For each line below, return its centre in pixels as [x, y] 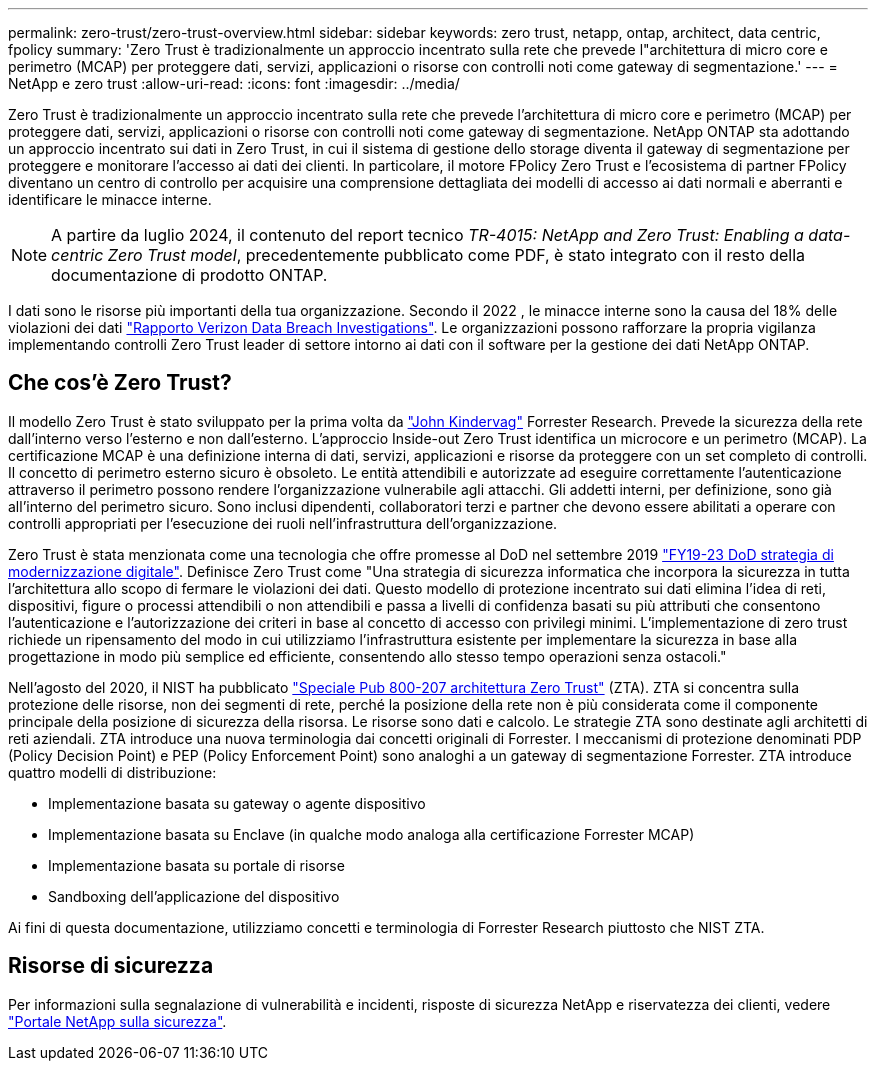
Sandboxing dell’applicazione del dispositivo [194, 896]
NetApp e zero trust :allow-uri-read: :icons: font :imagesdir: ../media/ [234, 83]
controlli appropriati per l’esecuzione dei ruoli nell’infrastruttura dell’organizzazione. [283, 523]
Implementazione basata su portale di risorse [196, 865]
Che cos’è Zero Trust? [120, 383]
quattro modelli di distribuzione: [112, 772]
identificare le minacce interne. [110, 199]
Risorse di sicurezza [111, 966]
